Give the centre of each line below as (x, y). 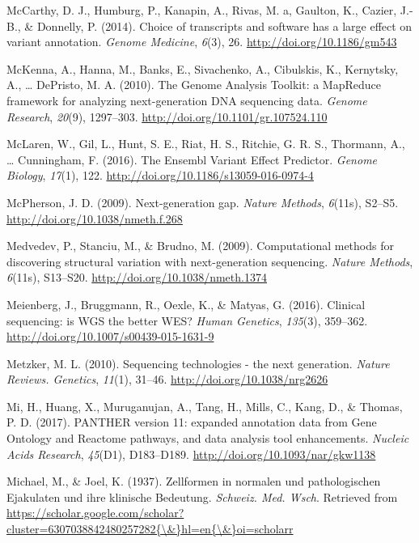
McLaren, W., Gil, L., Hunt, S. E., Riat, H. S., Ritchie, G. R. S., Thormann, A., (206, 144)
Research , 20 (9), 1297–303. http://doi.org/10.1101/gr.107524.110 (167, 116)
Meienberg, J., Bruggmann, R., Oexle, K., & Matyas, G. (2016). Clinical (186, 304)
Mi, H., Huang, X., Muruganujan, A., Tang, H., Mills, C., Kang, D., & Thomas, (205, 406)
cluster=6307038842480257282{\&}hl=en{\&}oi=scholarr (150, 529)
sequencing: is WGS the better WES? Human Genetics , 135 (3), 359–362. (187, 320)
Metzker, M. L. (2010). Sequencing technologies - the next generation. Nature (198, 363)
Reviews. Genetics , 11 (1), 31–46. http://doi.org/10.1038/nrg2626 (167, 379)
